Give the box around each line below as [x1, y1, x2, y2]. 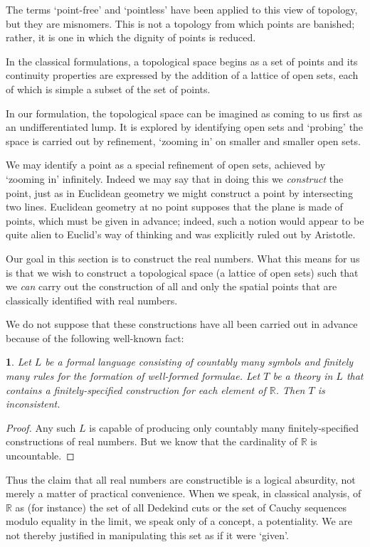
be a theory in [273, 368, 333, 383]
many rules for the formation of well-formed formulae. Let [6, 368, 260, 383]
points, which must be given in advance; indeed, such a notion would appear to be [6, 213, 364, 228]
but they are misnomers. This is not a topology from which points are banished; [6, 16, 355, 31]
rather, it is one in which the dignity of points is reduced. [6, 30, 256, 45]
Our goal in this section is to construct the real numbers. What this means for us [6, 250, 360, 265]
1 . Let [6, 354, 31, 369]
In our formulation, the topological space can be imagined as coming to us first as [6, 105, 362, 120]
